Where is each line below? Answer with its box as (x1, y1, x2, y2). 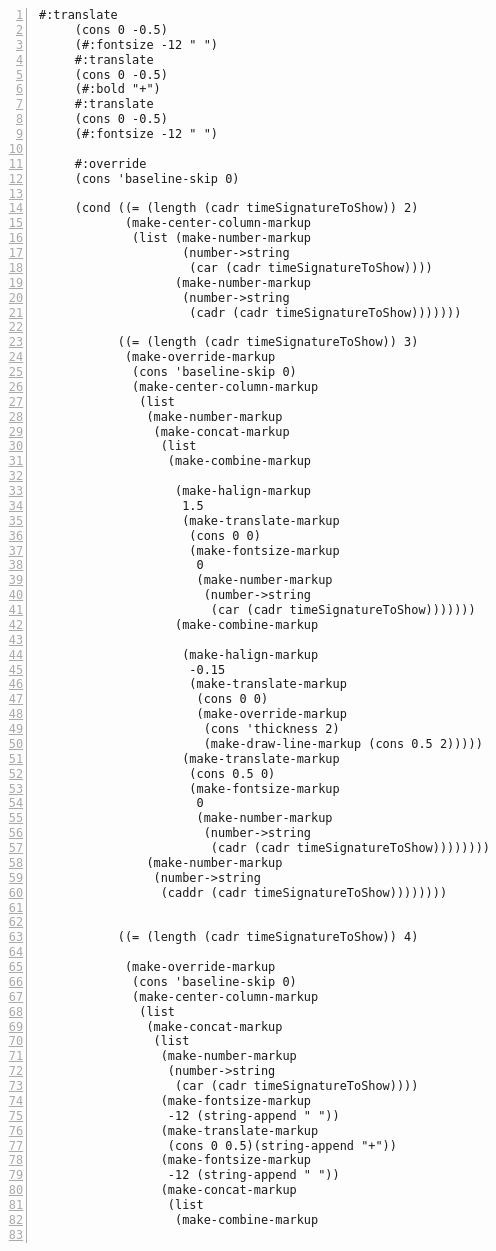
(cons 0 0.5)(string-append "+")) (167, 1138, 397, 1153)
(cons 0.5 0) (189, 766, 276, 781)
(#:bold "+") (74, 82, 161, 97)
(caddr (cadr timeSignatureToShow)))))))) (160, 885, 448, 900)
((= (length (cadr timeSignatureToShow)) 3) (117, 335, 419, 350)
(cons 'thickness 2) (203, 722, 340, 736)
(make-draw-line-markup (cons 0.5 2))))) (203, 736, 483, 751)
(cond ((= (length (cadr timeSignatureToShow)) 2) (74, 201, 419, 216)
